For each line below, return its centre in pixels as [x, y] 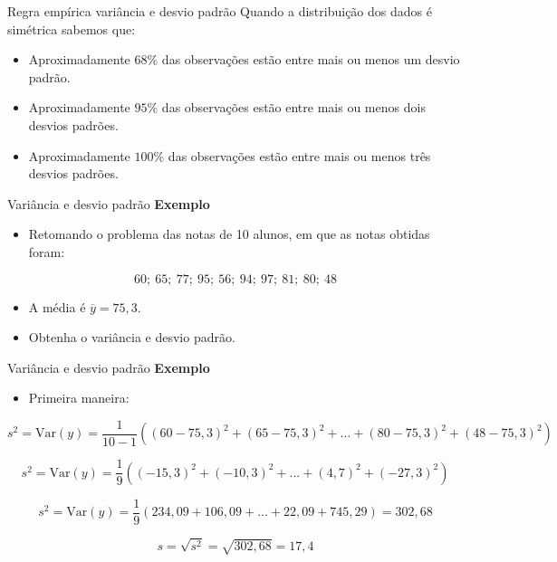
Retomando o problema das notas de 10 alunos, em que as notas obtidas [229, 234]
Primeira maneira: [79, 398]
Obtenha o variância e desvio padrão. [132, 337]
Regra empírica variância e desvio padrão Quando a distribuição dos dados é [220, 11]
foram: [47, 251]
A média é [57, 306]
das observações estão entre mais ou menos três [299, 155]
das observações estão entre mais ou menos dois [293, 107]
